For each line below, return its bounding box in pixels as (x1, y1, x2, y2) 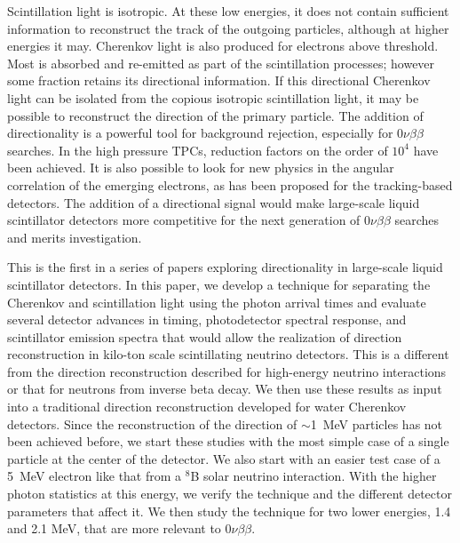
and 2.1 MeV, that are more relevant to (7, 519, 221, 538)
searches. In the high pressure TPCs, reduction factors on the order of (7, 140, 388, 159)
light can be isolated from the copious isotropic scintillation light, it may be (7, 88, 419, 107)
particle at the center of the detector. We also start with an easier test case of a (7, 449, 440, 467)
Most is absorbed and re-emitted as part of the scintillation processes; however (7, 53, 435, 72)
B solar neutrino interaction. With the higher (190, 467, 437, 485)
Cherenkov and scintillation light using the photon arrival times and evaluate (7, 292, 426, 311)
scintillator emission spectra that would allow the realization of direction (7, 327, 402, 346)
